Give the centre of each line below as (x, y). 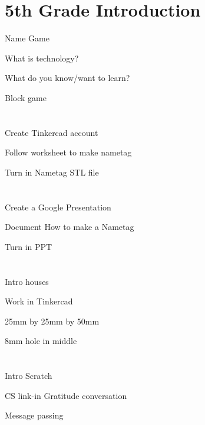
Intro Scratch (29, 376)
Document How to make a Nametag (70, 227)
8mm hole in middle (41, 341)
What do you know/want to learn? (67, 78)
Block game (26, 97)
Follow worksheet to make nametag (68, 152)
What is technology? (42, 58)
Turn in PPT (29, 246)
